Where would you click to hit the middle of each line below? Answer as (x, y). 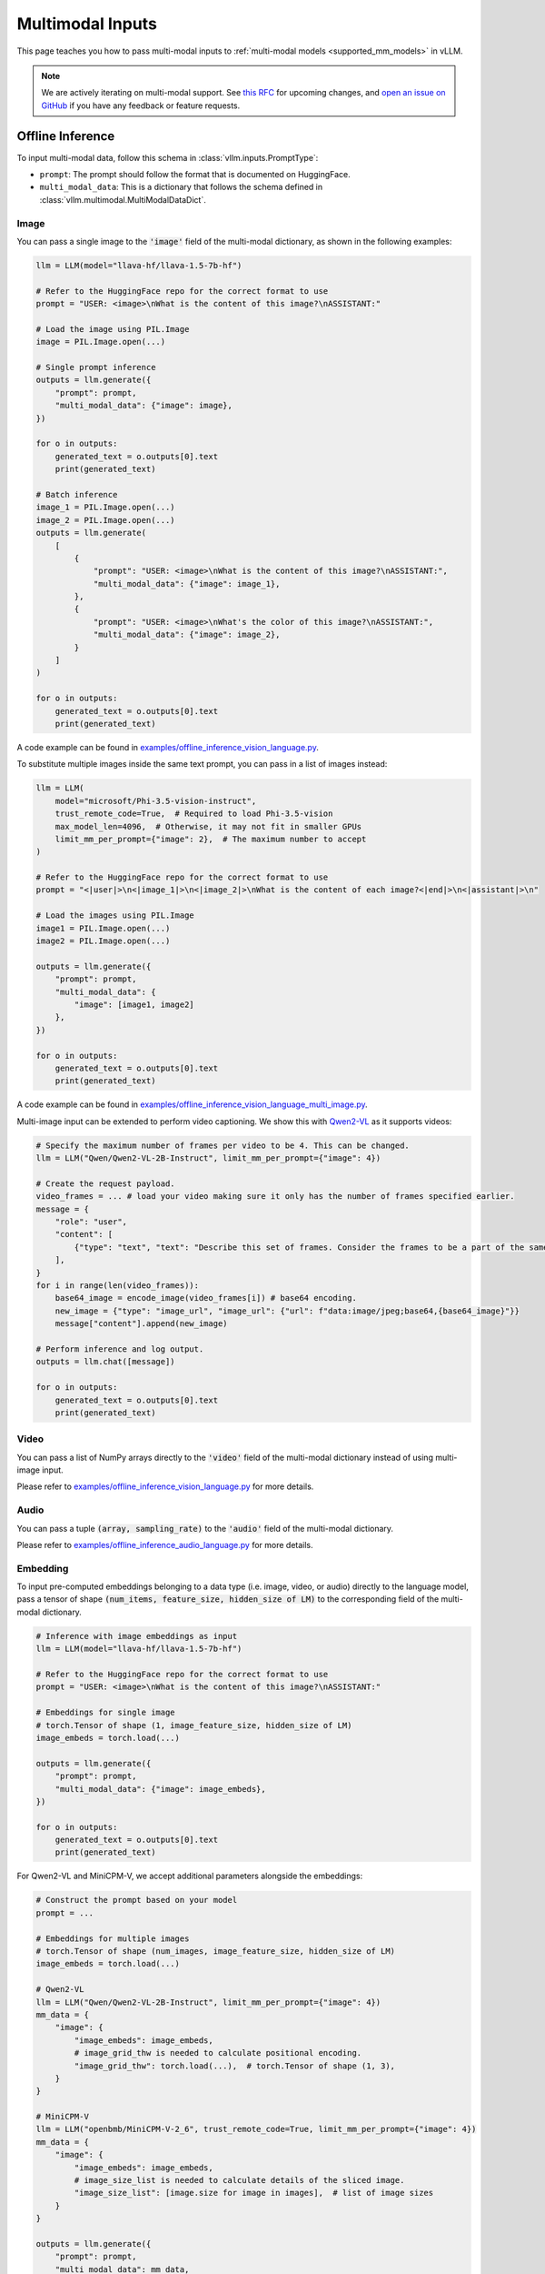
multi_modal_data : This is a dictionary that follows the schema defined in (181, 187)
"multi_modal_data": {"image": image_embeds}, (161, 1789)
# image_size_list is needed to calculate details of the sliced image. (239, 2180)
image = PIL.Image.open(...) (101, 342)
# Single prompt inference (96, 367)
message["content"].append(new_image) (141, 1324)
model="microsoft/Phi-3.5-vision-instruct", (156, 801)
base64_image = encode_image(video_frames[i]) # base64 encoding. (206, 1298)
